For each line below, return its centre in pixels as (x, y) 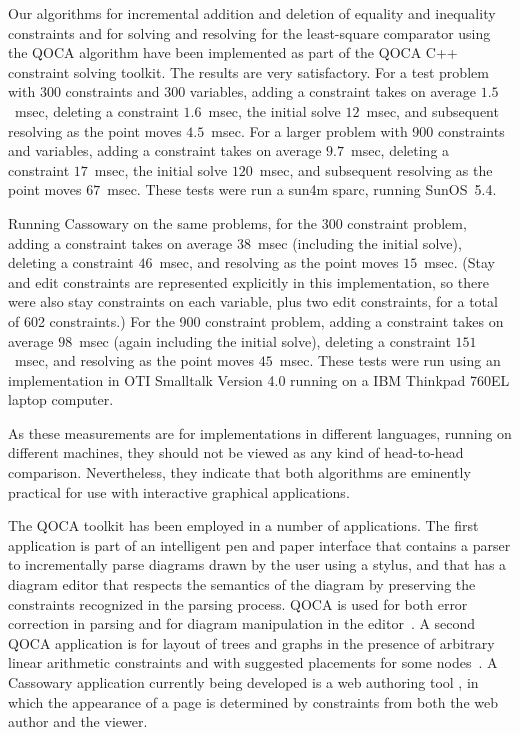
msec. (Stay (460, 262)
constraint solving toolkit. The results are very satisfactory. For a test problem (248, 71)
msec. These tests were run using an (390, 360)
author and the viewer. (78, 721)
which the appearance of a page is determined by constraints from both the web (253, 701)
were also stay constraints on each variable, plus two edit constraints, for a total (253, 301)
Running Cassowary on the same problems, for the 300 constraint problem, (237, 222)
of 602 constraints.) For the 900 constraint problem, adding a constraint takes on (256, 320)
